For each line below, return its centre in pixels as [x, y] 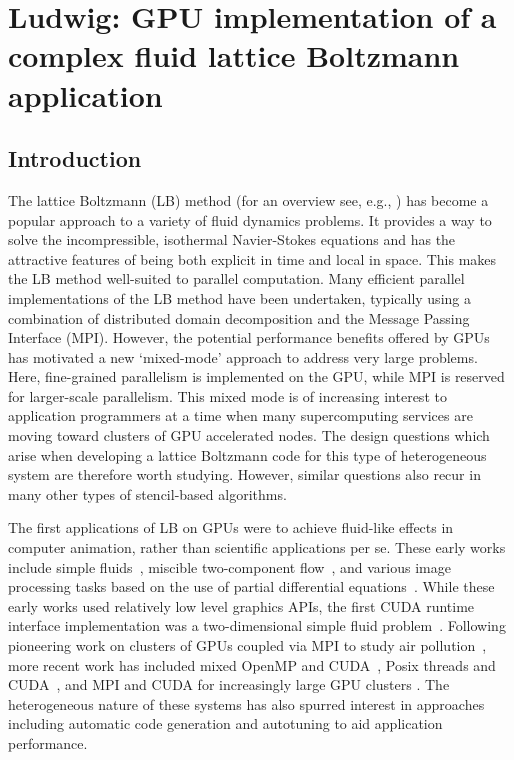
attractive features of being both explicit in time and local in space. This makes [252, 258]
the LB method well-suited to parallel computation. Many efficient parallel [236, 278]
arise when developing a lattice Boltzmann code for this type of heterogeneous [247, 454]
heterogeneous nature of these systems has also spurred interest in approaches [246, 703]
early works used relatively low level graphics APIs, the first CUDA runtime [241, 605]
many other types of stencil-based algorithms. [147, 493]
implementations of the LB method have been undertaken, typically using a [239, 297]
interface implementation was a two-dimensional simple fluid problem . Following [257, 625]
